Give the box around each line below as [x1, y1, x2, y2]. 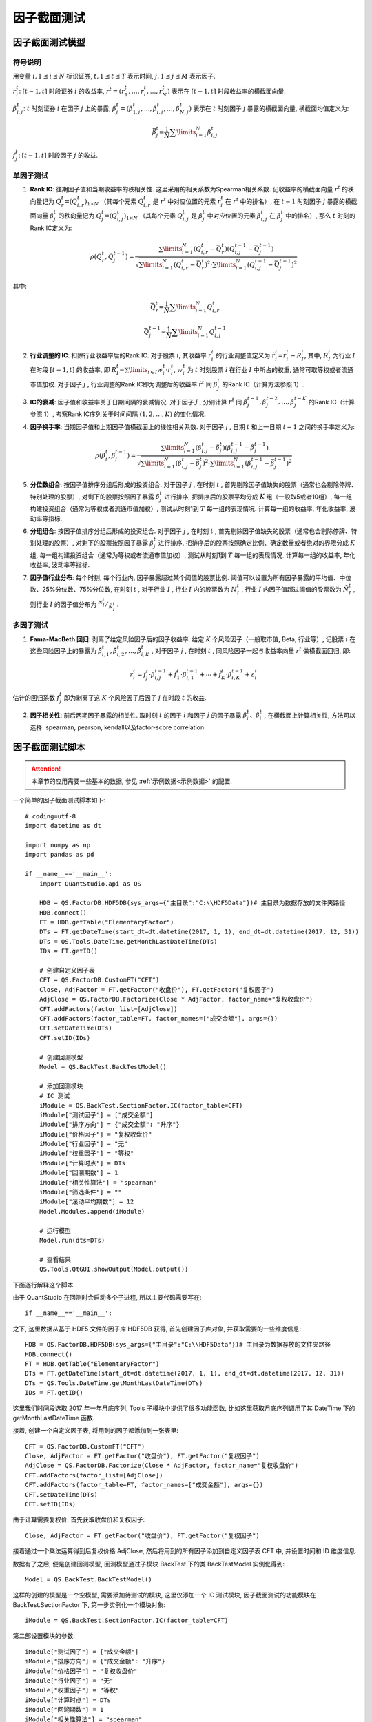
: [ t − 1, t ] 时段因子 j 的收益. [18, 151, 98, 159]
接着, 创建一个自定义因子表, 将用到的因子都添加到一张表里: [12, 1427, 178, 1435]
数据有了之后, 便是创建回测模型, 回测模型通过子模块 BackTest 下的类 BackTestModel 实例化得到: [12, 1559, 285, 1568]
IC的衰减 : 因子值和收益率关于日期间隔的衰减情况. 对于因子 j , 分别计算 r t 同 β [30, 397, 248, 406]
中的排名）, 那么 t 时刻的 [285, 211, 356, 220]
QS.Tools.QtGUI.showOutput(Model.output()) [39, 1265, 189, 1274]
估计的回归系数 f [12, 693, 60, 702]
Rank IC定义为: [30, 224, 72, 232]
